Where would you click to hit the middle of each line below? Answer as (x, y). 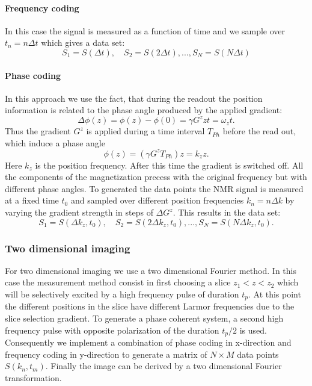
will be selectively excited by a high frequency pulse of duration (122, 294)
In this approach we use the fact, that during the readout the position (134, 98)
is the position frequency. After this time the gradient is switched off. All (169, 165)
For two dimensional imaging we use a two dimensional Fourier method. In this (151, 270)
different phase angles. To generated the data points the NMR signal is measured (154, 188)
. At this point (274, 294)
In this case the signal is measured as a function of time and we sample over (145, 30)
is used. (253, 330)
